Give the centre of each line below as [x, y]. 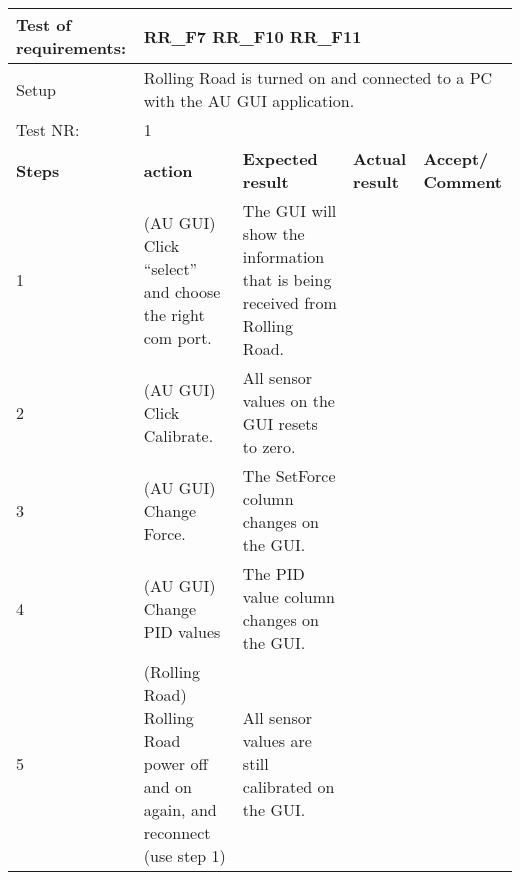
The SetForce [289, 475]
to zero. [269, 446]
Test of [44, 24]
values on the [288, 400]
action [168, 170]
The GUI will [289, 210]
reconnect [177, 832]
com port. [177, 337]
